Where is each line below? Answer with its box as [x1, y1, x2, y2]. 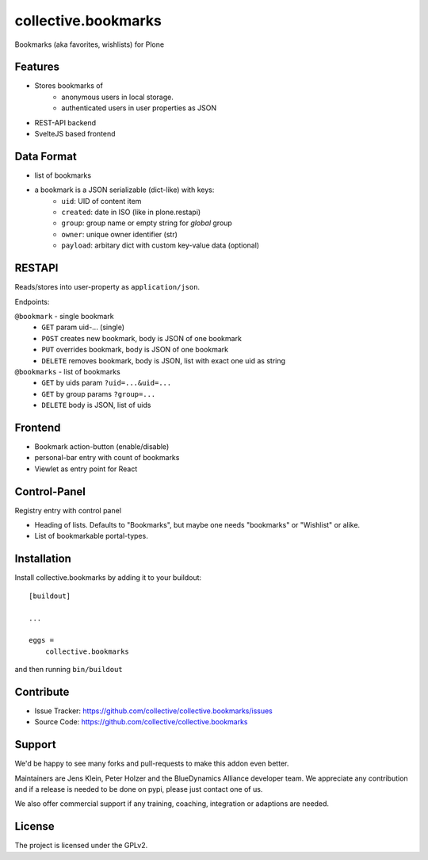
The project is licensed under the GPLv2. [14, 841, 148, 850]
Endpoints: [14, 297, 50, 306]
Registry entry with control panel [14, 505, 122, 515]
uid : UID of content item [61, 196, 142, 205]
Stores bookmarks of [34, 81, 103, 90]
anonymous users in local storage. [61, 92, 174, 102]
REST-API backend [34, 117, 97, 127]
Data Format [14, 149, 77, 163]
